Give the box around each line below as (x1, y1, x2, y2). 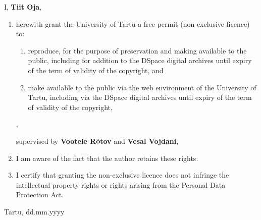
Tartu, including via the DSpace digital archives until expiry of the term (28, 92, 252, 102)
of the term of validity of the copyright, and (28, 65, 164, 75)
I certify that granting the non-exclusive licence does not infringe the (16, 170, 229, 180)
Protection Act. (16, 189, 64, 200)
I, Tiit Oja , (4, 2, 42, 12)
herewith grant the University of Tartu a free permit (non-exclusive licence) (16, 18, 250, 29)
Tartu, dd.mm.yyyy (4, 206, 65, 216)
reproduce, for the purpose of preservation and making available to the (28, 45, 247, 56)
